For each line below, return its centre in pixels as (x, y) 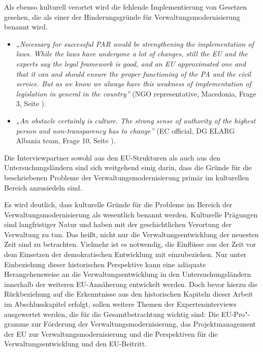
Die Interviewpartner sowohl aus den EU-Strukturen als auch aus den (112, 157)
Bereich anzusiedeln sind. (43, 187)
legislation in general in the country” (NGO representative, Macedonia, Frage (136, 93)
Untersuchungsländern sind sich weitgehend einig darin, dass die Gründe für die (128, 167)
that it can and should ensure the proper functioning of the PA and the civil (134, 73)
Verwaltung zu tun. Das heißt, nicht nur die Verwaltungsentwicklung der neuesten (131, 234)
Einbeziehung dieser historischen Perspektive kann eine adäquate (105, 264)
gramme (17, 324)
